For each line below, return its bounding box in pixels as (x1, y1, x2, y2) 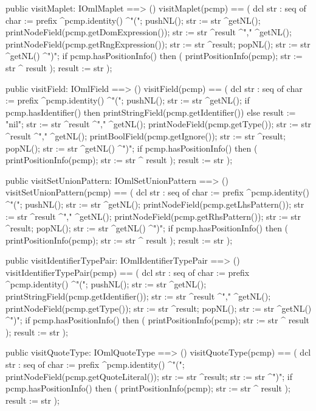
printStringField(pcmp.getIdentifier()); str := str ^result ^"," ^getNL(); (5, 290, 271, 303)
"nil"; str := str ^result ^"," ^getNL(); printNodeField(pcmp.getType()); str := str (5, 118, 312, 130)
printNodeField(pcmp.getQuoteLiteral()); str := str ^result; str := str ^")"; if (5, 370, 293, 382)
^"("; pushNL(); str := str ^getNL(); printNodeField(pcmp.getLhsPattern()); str (5, 197, 304, 210)
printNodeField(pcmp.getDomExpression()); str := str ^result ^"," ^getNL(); (5, 26, 292, 38)
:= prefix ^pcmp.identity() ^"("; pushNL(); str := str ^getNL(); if (5, 94, 250, 107)
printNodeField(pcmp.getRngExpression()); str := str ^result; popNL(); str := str (5, 37, 311, 50)
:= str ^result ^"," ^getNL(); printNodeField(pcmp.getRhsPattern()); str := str (5, 209, 301, 222)
